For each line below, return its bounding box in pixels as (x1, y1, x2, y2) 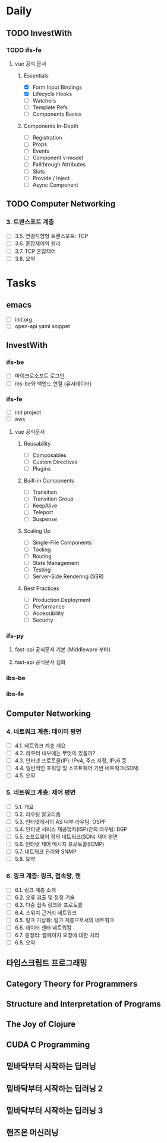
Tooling (32, 546, 51, 553)
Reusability (23, 440, 51, 447)
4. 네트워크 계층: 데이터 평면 (6, 727, 81, 736)
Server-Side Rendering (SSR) (32, 573, 104, 580)
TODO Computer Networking (6, 199, 116, 209)
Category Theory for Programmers (6, 978, 138, 988)
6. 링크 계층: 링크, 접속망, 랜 (6, 872, 81, 880)
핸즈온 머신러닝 (6, 1127, 59, 1138)
